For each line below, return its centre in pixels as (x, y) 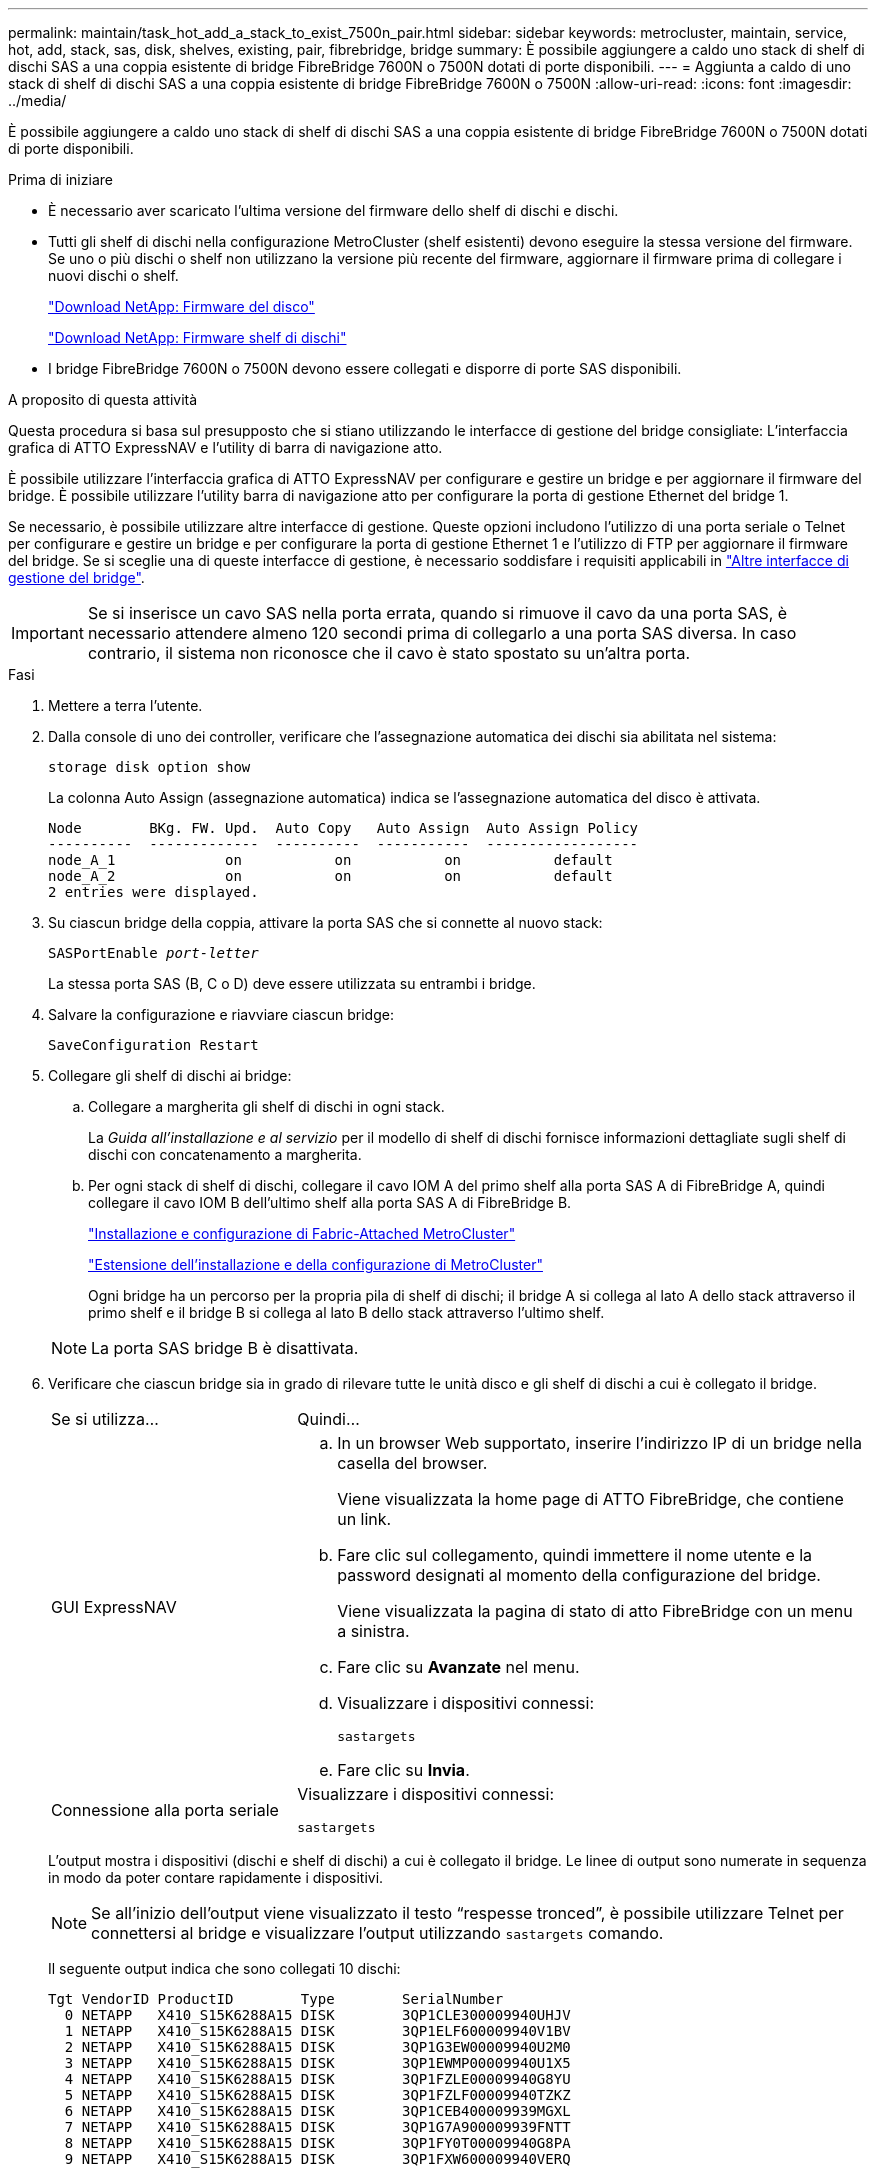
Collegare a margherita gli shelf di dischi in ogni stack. (266, 1106)
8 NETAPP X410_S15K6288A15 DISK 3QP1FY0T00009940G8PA (317, 2143)
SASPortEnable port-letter (153, 953)
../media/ (37, 100)
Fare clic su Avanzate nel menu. (458, 1667)
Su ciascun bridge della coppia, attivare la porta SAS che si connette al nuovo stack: (325, 922)
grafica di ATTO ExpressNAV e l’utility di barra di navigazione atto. (225, 447)
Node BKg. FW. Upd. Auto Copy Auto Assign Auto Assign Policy (343, 828)
